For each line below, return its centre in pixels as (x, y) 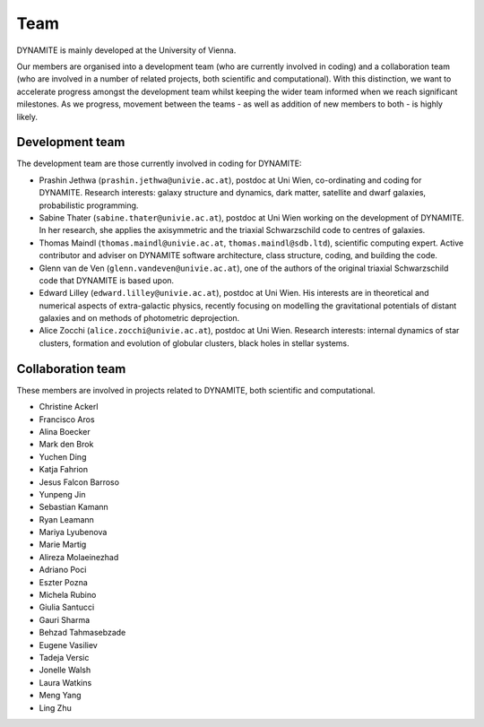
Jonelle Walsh (65, 670)
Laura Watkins (65, 682)
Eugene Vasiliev (68, 645)
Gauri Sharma (65, 619)
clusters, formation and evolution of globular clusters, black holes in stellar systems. (194, 343)
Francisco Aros (67, 419)
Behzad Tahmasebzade (82, 633)
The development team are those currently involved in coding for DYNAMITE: (159, 164)
